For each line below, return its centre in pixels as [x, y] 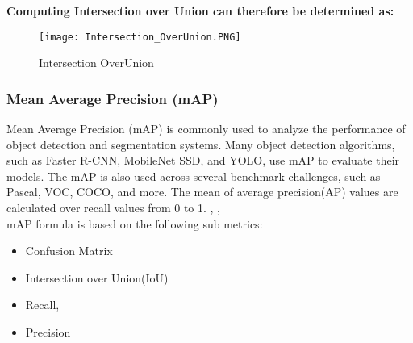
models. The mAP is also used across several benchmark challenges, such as [194, 176]
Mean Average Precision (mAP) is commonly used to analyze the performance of [206, 129]
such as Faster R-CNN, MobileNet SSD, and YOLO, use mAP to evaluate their [203, 160]
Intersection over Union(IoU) [97, 277]
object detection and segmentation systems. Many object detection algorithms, [201, 144]
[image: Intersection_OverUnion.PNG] [140, 37]
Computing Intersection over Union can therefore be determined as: [200, 10]
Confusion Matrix [69, 251]
